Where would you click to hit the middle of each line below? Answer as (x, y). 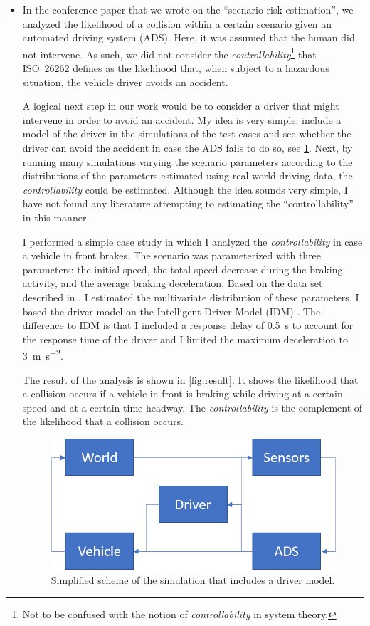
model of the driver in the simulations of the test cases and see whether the (187, 134)
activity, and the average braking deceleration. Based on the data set (173, 283)
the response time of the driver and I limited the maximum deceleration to (185, 339)
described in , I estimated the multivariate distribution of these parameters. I (191, 297)
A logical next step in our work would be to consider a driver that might (181, 106)
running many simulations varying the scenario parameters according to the (187, 161)
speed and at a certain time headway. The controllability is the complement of (192, 407)
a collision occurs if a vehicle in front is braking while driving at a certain (183, 393)
